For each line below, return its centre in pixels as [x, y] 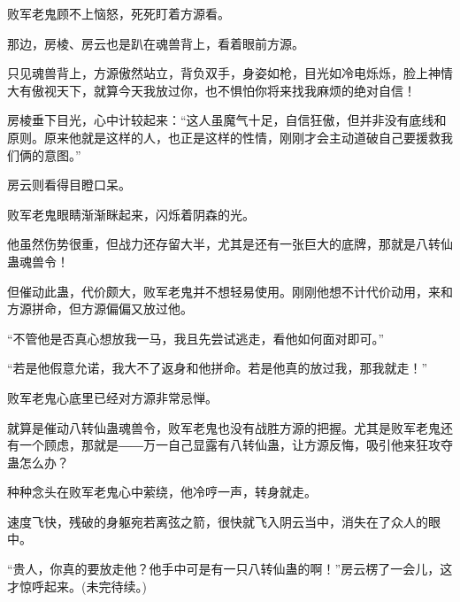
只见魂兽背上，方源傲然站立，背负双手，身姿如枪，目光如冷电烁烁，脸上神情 [230, 73]
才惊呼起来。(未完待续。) [77, 586]
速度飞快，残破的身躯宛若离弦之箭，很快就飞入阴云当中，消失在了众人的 [218, 521]
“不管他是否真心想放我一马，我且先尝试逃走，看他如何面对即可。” [196, 338]
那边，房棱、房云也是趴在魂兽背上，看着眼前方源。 [156, 43]
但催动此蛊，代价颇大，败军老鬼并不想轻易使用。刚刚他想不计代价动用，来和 [230, 291]
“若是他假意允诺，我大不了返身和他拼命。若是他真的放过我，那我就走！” [218, 368]
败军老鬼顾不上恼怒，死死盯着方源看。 [119, 13]
